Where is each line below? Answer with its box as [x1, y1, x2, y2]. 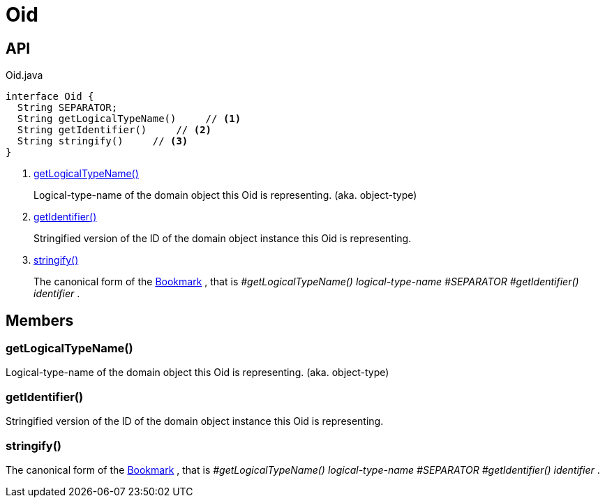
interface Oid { [6, 91, 94, 103]
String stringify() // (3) [17, 135, 188, 147]
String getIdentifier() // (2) [17, 124, 212, 136]
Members [6, 311, 74, 329]
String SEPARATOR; [17, 102, 118, 114]
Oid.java [6, 69, 43, 82]
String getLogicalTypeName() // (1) [17, 113, 241, 125]
